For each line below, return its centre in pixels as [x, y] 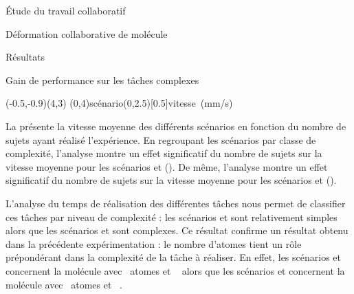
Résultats [25, 57]
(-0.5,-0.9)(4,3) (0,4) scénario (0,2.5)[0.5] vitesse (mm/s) [119, 103]
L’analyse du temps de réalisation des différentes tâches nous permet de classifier [176, 203]
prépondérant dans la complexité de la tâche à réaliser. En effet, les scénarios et [173, 257]
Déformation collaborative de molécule [87, 33]
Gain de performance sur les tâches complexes [102, 80]
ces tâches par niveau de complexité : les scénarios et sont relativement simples [172, 217]
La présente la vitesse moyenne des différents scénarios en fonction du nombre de [176, 126]
